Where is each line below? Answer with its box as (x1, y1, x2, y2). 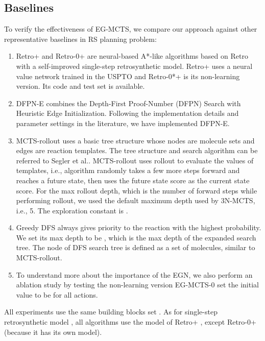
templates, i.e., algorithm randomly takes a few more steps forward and (16, 165, 240, 176)
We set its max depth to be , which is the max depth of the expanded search (16, 232, 256, 242)
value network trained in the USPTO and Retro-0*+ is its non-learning (16, 70, 240, 81)
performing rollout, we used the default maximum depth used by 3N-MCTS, (16, 195, 255, 206)
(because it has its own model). (4, 326, 102, 337)
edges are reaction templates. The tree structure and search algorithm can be (16, 145, 258, 156)
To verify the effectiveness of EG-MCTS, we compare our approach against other (4, 23, 257, 34)
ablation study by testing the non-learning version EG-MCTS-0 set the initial (16, 279, 259, 290)
